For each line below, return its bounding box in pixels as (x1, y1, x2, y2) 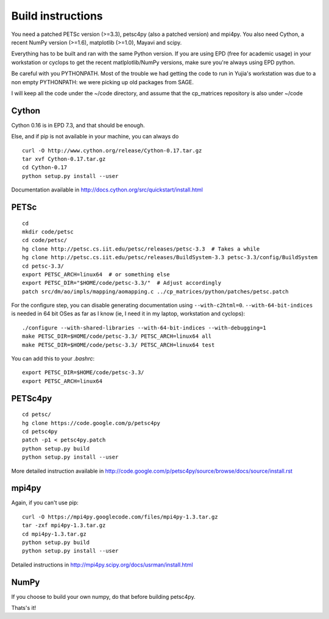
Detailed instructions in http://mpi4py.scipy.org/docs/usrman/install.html (11, 561, 193, 568)
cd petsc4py (22, 428, 58, 435)
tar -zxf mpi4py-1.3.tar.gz (22, 522, 106, 529)
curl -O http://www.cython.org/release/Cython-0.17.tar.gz (22, 147, 202, 154)
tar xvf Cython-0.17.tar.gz (22, 156, 106, 162)
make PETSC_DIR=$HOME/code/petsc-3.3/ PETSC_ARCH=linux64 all (22, 333, 212, 340)
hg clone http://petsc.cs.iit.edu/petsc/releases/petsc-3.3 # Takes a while (22, 245, 260, 252)
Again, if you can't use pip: (11, 499, 79, 506)
